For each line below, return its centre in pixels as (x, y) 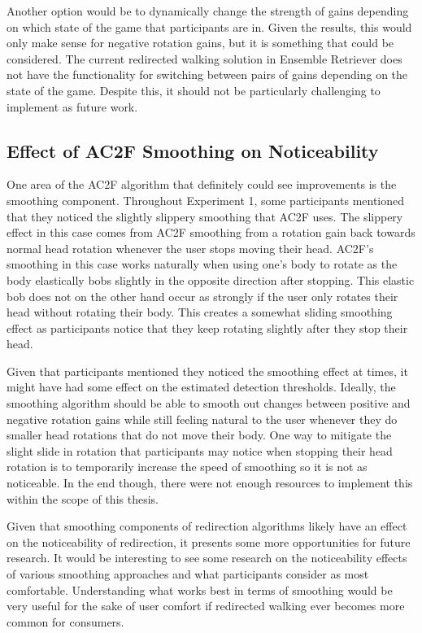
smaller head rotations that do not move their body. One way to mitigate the (199, 435)
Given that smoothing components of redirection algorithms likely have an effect (207, 526)
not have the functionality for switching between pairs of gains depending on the (207, 74)
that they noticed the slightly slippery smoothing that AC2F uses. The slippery (205, 216)
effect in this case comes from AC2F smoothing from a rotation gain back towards (211, 232)
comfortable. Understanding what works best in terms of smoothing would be (200, 589)
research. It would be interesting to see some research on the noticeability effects (207, 558)
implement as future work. (72, 106)
